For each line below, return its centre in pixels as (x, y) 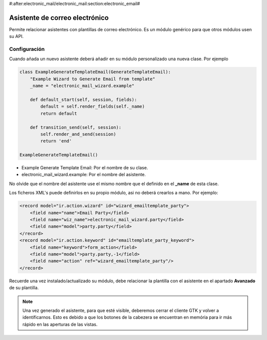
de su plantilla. (24, 288)
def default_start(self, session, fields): (83, 99)
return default (59, 113)
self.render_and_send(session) (78, 134)
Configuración (27, 49)
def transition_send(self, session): (76, 127)
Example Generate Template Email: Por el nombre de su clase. (85, 168)
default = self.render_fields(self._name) (93, 107)
